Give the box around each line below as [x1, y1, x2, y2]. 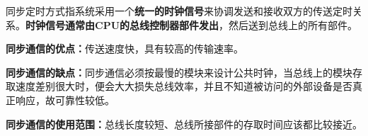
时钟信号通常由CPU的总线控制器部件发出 [25, 17, 219, 32]
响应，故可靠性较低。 [15, 92, 115, 107]
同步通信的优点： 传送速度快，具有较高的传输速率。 [6, 41, 243, 56]
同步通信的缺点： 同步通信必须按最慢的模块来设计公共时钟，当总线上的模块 [6, 64, 352, 79]
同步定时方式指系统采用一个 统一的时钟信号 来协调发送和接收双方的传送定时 [6, 4, 352, 18]
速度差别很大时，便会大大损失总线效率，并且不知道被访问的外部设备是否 [15, 79, 352, 93]
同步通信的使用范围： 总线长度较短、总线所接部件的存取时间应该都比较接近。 [6, 116, 362, 131]
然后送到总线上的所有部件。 [229, 17, 358, 32]
